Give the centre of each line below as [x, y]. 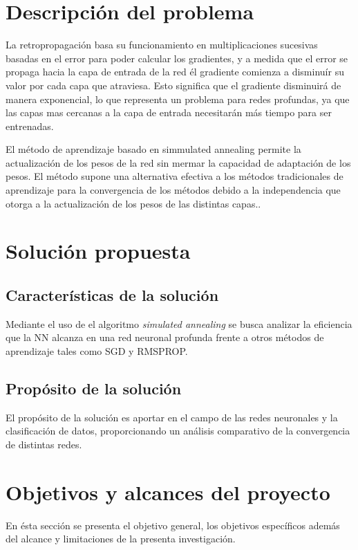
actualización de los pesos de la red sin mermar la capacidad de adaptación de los [178, 162]
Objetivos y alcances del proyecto [168, 492]
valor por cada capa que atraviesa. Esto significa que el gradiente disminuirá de [173, 85]
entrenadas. [30, 126]
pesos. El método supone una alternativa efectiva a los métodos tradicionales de [175, 176]
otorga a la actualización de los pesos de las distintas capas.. [133, 203]
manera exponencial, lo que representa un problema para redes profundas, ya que [178, 99]
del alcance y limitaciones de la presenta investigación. [121, 539]
